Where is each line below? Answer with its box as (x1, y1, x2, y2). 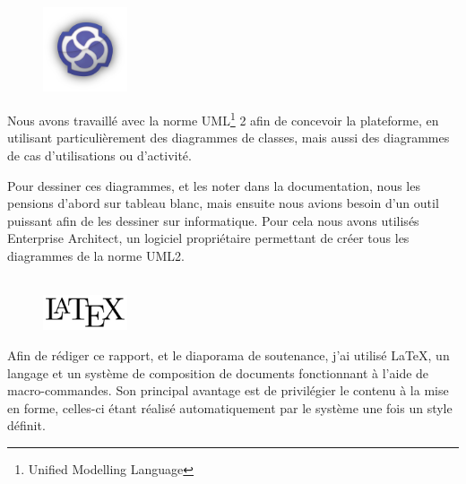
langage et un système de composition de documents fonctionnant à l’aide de (7, 363, 429, 382)
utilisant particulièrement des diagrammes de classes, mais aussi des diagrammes (7, 128, 450, 147)
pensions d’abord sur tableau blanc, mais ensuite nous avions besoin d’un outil (7, 194, 439, 212)
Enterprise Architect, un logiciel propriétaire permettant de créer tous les (7, 229, 410, 247)
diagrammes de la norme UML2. (7, 246, 185, 264)
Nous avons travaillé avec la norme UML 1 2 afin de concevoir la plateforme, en (7, 108, 439, 129)
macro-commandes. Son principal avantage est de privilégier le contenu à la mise (7, 381, 449, 400)
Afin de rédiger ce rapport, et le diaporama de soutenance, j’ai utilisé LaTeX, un (7, 345, 450, 364)
